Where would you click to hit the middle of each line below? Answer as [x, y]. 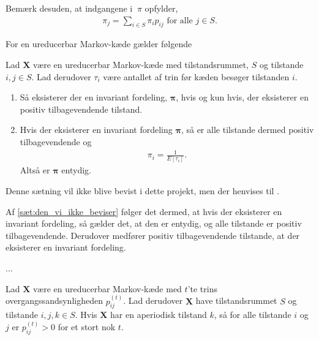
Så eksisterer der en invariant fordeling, [94, 97]
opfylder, [161, 8]
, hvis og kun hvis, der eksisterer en [242, 97]
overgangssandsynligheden [54, 300]
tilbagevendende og [56, 141]
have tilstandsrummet [236, 300]
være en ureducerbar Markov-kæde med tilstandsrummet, [141, 65]
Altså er [35, 170]
